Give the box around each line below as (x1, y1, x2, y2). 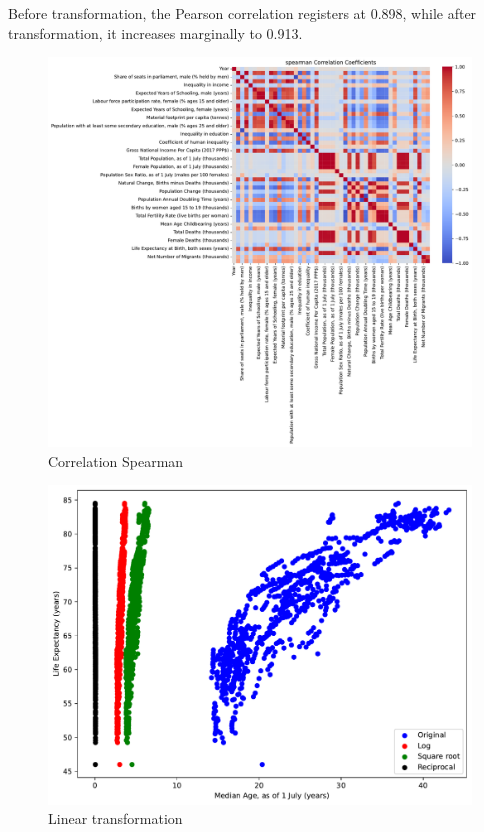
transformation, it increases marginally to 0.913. (8, 22, 303, 43)
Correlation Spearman (48, 450, 184, 471)
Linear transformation (48, 808, 183, 829)
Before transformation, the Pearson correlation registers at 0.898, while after (8, 3, 477, 23)
